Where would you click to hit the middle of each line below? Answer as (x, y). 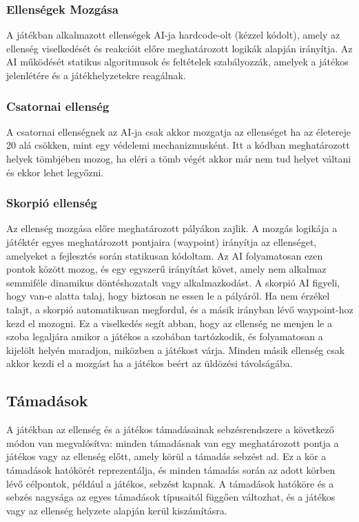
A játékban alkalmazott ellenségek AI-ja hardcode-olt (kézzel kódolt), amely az (173, 35)
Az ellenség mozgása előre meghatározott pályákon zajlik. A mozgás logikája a (172, 228)
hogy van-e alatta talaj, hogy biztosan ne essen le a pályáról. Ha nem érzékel (168, 296)
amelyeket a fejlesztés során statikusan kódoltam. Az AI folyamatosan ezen (165, 255)
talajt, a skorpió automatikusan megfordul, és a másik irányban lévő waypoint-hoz (180, 309)
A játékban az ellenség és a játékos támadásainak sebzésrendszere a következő (170, 429)
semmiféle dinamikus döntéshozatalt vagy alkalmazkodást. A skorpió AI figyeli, (173, 282)
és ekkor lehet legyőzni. (55, 172)
